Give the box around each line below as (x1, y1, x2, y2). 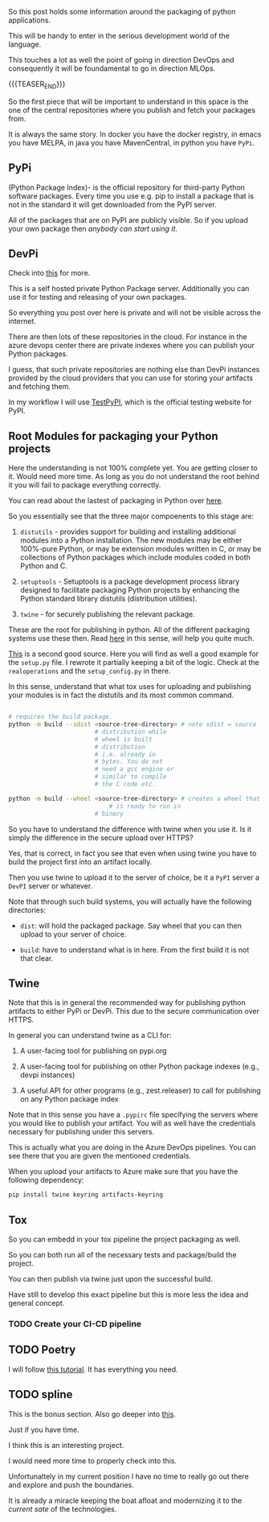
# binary (94, 810, 124, 818)
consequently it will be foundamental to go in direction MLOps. (8, 64, 216, 73)
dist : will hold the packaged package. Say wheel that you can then (19, 921, 243, 930)
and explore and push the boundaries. (8, 1479, 135, 1490)
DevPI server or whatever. (8, 880, 93, 891)
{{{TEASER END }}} (8, 80, 66, 91)
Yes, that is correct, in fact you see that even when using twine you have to (8, 848, 257, 858)
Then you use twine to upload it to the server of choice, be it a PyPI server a (8, 872, 259, 882)
